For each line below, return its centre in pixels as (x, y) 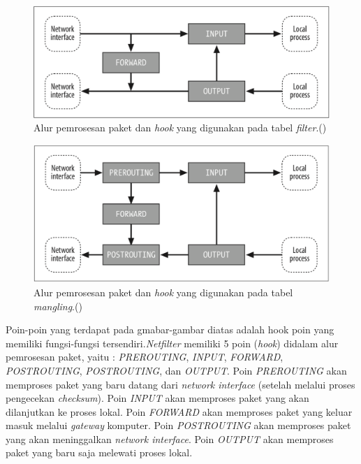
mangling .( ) (58, 306)
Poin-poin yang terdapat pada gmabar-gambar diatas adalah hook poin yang (170, 329)
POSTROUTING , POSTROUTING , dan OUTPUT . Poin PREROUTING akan (176, 370)
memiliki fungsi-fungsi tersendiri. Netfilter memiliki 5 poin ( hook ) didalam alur (172, 343)
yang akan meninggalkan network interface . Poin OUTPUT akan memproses (170, 438)
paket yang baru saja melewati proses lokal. (99, 452)
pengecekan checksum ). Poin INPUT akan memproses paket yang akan (157, 398)
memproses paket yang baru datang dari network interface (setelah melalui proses (180, 384)
